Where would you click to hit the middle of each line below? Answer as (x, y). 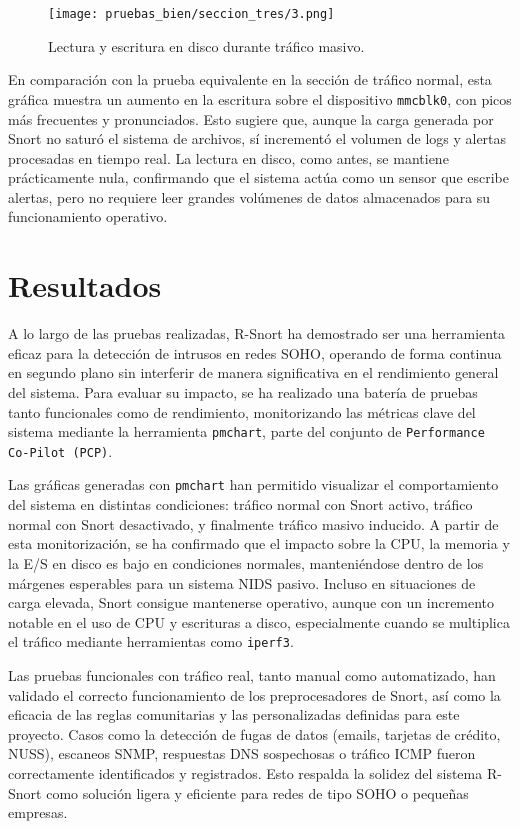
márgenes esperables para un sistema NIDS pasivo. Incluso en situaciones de (242, 582)
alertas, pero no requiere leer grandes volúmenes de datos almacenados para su (249, 196)
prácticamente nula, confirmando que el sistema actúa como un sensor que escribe (258, 177)
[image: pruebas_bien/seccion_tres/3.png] (191, 14)
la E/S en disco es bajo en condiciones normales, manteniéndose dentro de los (246, 562)
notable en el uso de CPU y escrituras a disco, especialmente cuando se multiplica (259, 621)
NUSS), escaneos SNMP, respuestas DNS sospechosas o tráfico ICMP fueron (242, 753)
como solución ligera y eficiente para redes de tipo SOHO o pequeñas (257, 792)
